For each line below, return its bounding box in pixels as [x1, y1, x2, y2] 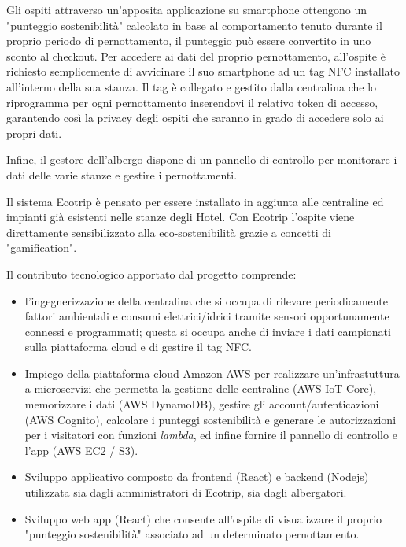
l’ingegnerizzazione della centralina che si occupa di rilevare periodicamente [24, 292, 388, 309]
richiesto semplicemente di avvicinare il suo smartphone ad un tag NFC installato [6, 63, 400, 79]
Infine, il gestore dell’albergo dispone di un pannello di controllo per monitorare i [6, 151, 397, 168]
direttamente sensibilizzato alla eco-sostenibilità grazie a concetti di [6, 224, 331, 240]
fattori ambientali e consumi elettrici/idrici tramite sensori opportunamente [24, 308, 389, 324]
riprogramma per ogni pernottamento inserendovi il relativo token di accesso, [6, 94, 378, 110]
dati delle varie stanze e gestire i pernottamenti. [6, 166, 238, 183]
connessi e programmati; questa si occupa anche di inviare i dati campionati [24, 323, 391, 339]
